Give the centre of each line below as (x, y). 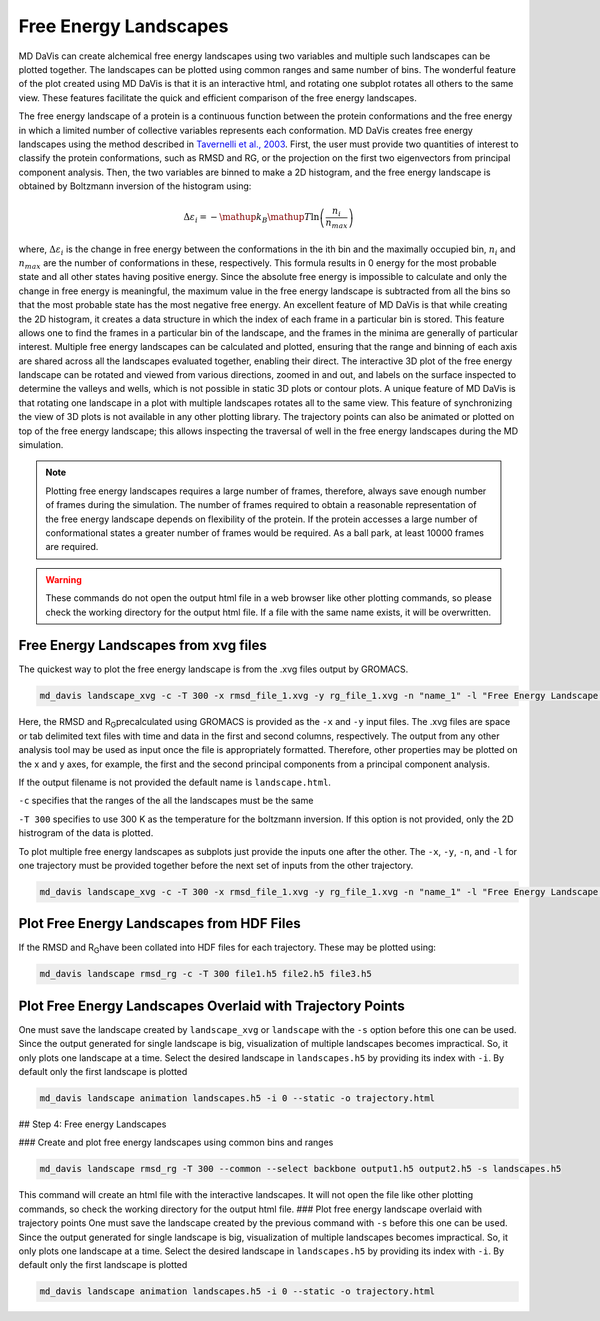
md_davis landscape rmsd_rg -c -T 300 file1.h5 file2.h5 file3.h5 (205, 974)
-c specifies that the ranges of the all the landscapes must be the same (166, 801)
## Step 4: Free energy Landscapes (92, 1124)
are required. (72, 547)
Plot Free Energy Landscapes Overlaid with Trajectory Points (211, 1005)
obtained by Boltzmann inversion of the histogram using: (135, 186)
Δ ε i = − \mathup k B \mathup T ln (251, 218)
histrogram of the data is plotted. (86, 833)
